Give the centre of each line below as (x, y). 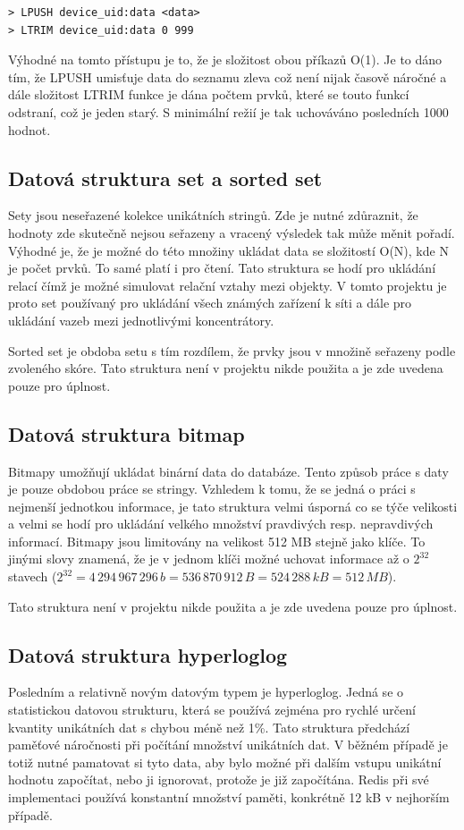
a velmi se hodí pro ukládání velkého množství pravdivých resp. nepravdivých (221, 524)
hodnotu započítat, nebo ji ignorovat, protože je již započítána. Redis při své (219, 779)
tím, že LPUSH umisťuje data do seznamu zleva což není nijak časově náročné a (228, 76)
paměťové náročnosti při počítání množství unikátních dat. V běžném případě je (228, 745)
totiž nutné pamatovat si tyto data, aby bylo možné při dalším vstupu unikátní (225, 762)
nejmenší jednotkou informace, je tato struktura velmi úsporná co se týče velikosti (233, 506)
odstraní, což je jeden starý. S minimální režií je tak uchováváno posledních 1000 (228, 111)
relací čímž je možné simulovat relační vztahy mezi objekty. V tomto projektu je (228, 285)
